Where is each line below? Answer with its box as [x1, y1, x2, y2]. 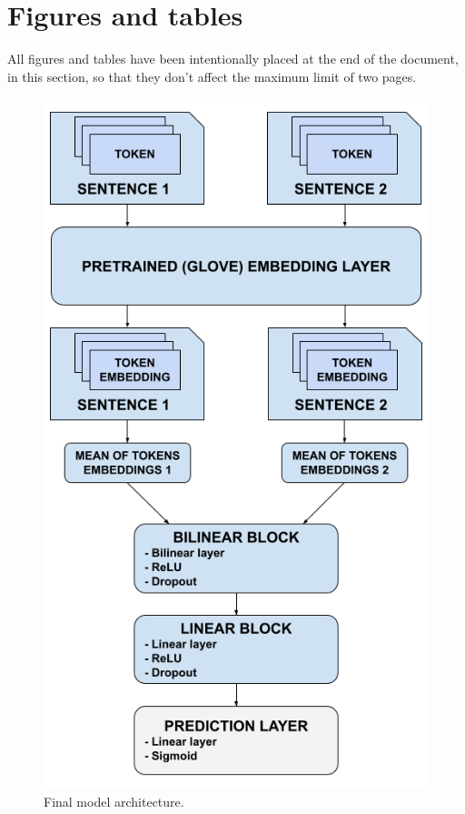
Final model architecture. [44, 791, 184, 810]
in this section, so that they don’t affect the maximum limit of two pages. [7, 66, 417, 85]
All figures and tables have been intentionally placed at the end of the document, [7, 49, 459, 68]
